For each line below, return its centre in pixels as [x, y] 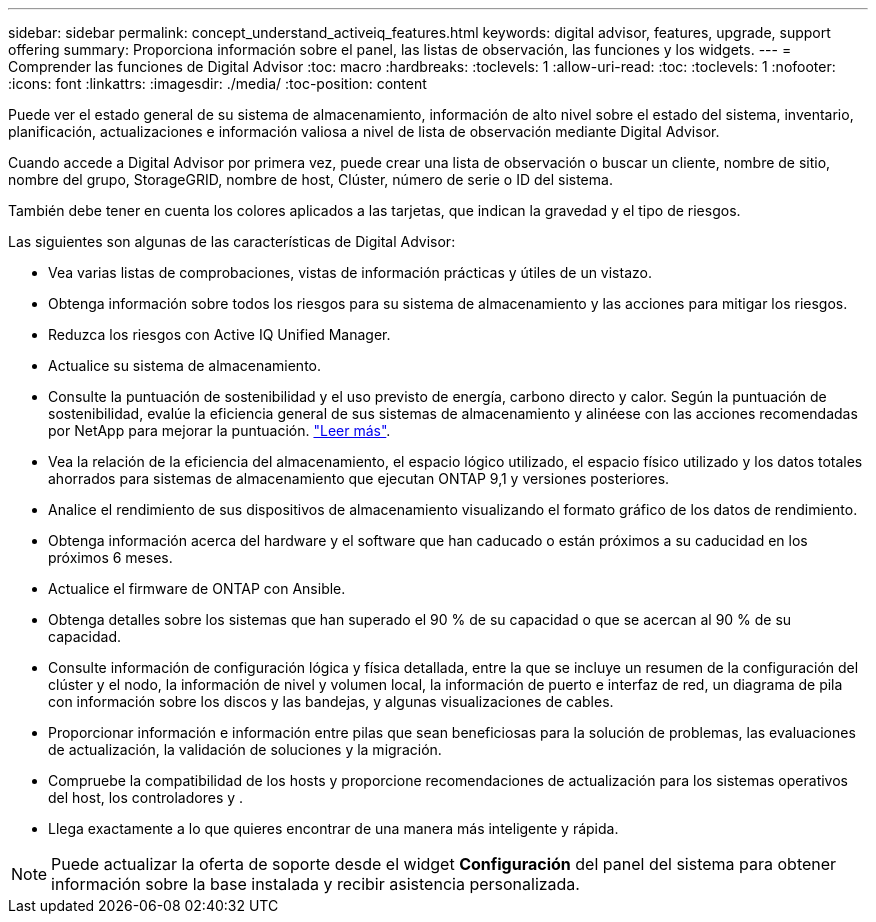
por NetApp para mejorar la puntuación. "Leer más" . [219, 430]
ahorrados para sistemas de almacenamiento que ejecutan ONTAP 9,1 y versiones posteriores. [359, 478]
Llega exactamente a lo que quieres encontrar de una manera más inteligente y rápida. [333, 828]
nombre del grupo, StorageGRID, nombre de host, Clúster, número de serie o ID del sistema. [310, 179]
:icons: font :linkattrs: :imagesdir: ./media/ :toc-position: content [217, 83]
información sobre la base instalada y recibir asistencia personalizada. [315, 884]
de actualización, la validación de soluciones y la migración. [245, 749]
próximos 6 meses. [110, 557]
